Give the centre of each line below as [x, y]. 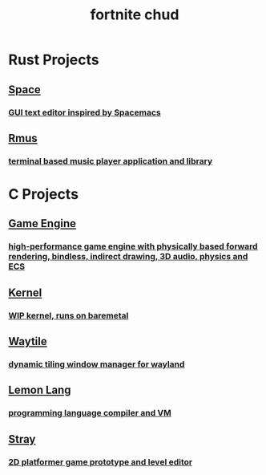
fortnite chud [135, 15]
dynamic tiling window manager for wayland [97, 364]
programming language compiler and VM [90, 413]
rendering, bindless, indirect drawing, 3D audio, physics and [128, 257]
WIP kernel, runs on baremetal [69, 315]
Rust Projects [54, 60]
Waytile [28, 341]
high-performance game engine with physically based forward [133, 246]
